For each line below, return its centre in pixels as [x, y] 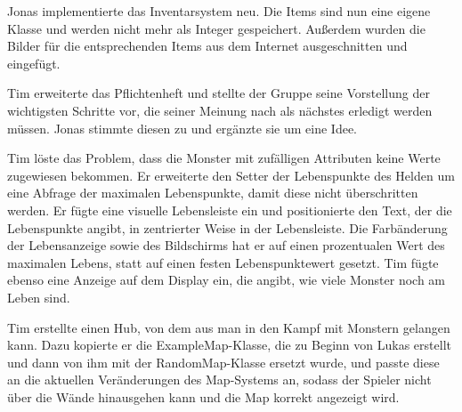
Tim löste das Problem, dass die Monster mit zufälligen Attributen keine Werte [224, 158]
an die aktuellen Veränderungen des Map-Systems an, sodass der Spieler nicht [219, 380]
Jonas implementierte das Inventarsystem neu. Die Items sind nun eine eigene [219, 11]
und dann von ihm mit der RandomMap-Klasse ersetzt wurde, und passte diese [223, 362]
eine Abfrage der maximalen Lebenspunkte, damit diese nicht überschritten [213, 193]
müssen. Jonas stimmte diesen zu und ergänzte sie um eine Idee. [182, 128]
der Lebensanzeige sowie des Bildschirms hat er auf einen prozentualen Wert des [226, 245]
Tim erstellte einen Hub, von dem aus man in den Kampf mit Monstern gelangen [229, 327]
